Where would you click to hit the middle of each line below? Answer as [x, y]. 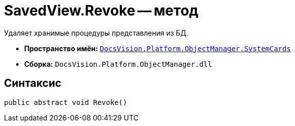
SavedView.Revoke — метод [101, 11]
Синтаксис [33, 83]
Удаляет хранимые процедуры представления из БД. [96, 33]
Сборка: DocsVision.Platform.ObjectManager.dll [118, 64]
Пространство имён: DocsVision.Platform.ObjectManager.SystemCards [158, 48]
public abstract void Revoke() [66, 102]
